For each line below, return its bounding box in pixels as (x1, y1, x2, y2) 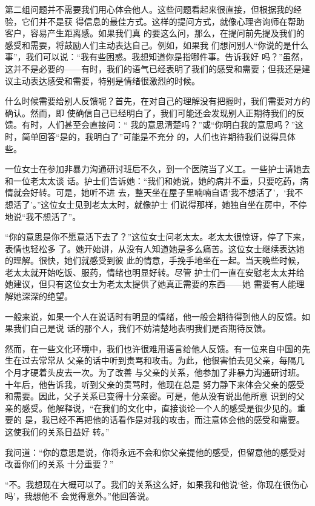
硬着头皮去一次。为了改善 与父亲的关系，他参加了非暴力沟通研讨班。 (30, 366, 305, 379)
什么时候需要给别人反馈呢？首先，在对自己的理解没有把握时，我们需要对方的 (5, 95, 310, 107)
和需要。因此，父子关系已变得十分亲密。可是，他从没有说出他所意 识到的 (5, 390, 296, 402)
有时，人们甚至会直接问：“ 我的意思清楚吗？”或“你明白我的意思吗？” (21, 118, 296, 131)
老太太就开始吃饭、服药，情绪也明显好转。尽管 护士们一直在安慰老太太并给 (5, 265, 305, 278)
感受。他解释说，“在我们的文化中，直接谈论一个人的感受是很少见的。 (21, 401, 297, 414)
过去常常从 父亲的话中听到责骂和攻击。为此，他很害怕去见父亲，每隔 (21, 354, 296, 367)
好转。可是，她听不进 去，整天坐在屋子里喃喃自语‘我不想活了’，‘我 (30, 186, 295, 199)
